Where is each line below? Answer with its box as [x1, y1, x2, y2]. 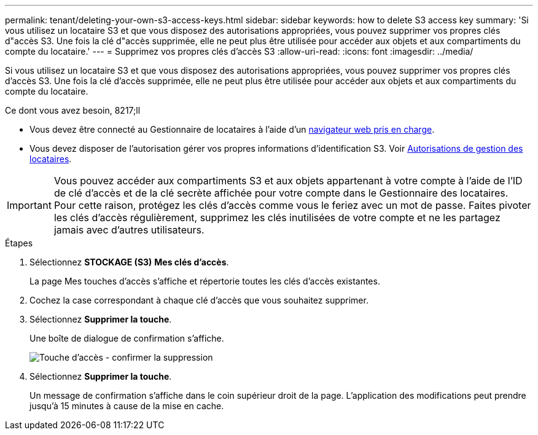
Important [7, 199, 52, 211]
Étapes [5, 238, 33, 248]
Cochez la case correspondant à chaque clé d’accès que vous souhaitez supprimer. [29, 295, 368, 305]
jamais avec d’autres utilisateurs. [53, 224, 205, 236]
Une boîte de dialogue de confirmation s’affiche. [29, 333, 224, 343]
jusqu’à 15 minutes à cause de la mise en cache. [29, 401, 224, 411]
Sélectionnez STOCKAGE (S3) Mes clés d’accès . [29, 257, 229, 267]
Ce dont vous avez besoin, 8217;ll [5, 105, 141, 116]
